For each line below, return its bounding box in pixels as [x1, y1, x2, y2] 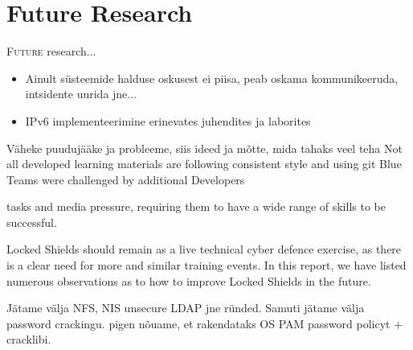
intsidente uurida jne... [25, 85, 137, 102]
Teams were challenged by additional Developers [6, 171, 245, 187]
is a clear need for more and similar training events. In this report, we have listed [6, 257, 407, 274]
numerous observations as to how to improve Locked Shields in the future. [6, 272, 371, 289]
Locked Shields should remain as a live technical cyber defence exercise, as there [6, 241, 402, 257]
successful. [6, 213, 57, 230]
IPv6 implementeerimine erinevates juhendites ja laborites [25, 112, 311, 129]
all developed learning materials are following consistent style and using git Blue [6, 155, 402, 172]
